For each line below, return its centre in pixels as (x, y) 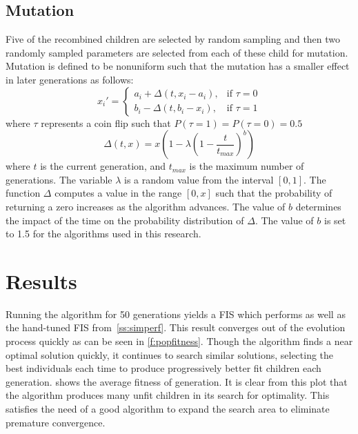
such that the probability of (274, 193)
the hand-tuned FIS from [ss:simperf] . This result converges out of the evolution (176, 327)
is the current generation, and (103, 166)
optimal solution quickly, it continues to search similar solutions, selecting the (170, 354)
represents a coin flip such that (106, 122)
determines (318, 206)
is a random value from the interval (199, 179)
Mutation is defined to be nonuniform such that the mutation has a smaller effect (178, 66)
